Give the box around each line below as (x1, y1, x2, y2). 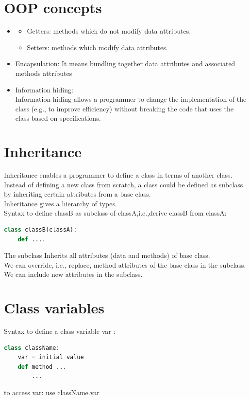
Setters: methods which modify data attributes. (27, 42, 168, 52)
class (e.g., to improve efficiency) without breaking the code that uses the (15, 103, 233, 113)
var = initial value (17, 354, 84, 361)
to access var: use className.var (4, 387, 100, 398)
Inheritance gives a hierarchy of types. (4, 198, 117, 208)
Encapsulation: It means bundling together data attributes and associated (15, 58, 235, 69)
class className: (4, 344, 60, 351)
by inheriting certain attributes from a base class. (4, 189, 151, 199)
